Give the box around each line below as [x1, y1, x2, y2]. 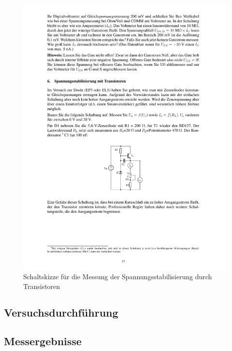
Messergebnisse [4, 333, 82, 348]
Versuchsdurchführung [4, 305, 118, 320]
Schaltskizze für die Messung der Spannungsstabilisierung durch [23, 271, 212, 282]
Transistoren [23, 281, 60, 291]
